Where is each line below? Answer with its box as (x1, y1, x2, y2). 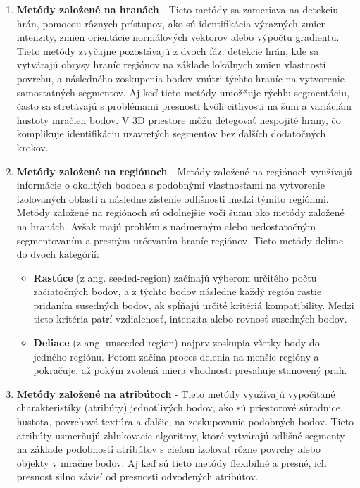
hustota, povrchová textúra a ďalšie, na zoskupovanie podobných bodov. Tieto (16, 414, 354, 429)
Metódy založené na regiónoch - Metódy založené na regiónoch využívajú (16, 163, 352, 178)
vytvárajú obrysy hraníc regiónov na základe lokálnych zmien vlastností (16, 57, 326, 72)
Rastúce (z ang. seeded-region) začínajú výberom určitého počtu (33, 270, 317, 284)
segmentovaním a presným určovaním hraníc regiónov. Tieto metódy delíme (16, 232, 344, 247)
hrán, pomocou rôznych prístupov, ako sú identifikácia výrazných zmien (16, 15, 327, 30)
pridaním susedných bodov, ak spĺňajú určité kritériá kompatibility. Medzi (33, 297, 354, 312)
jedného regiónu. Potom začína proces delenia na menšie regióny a (33, 349, 319, 363)
